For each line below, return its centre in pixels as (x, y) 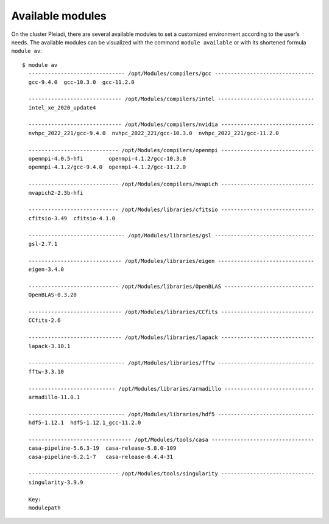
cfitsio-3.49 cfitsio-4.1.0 (72, 218)
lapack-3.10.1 (49, 346)
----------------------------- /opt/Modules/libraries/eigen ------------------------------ (172, 261)
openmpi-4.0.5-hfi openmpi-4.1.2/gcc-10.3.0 (107, 159)
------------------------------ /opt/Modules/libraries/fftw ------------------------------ (172, 363)
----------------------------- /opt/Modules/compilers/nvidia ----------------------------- (172, 124)
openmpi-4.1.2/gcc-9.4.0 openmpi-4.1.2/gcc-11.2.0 (107, 167)
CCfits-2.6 (44, 320)
